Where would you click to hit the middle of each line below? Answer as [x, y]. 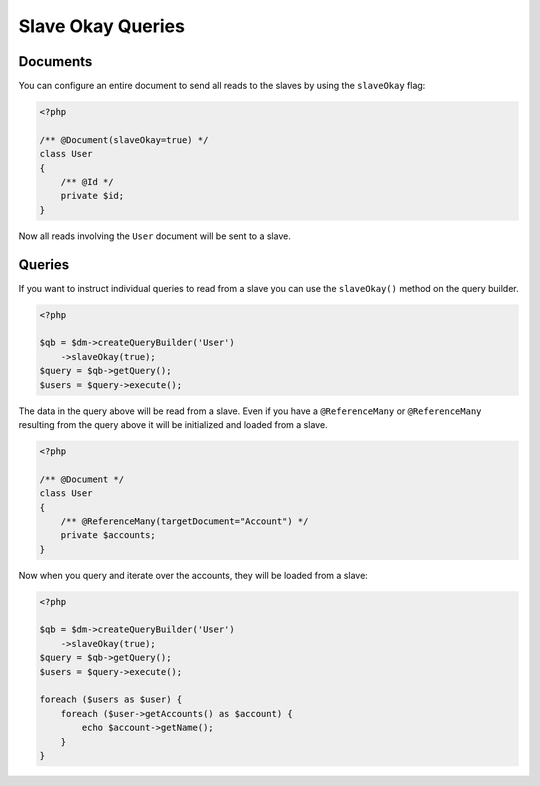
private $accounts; [108, 535]
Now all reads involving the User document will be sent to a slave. [155, 236]
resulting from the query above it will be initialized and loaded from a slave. [173, 424]
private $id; [92, 196]
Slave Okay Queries [101, 26]
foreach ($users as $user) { [111, 699]
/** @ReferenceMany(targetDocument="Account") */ [184, 521]
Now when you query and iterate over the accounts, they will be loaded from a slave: [193, 575]
